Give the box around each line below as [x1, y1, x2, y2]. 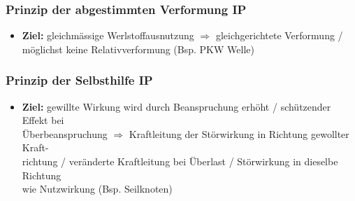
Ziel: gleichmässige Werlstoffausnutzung [22, 28, 194, 43]
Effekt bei [22, 113, 64, 127]
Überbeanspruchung [22, 126, 108, 141]
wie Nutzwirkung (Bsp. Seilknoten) [22, 181, 173, 196]
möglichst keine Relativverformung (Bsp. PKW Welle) [22, 41, 254, 56]
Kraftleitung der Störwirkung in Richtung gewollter [129, 126, 349, 141]
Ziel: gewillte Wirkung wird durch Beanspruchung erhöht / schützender [22, 99, 331, 113]
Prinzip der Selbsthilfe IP [6, 71, 153, 89]
